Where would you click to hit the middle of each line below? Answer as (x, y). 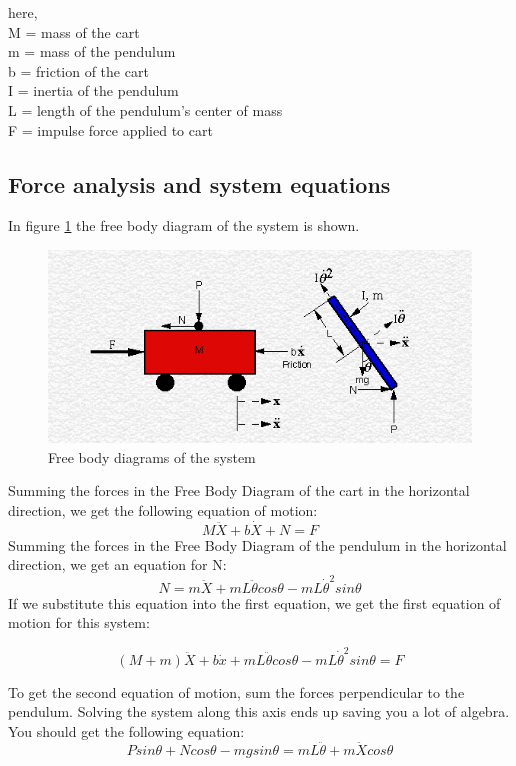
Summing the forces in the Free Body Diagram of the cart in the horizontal (239, 490)
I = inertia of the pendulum (93, 90)
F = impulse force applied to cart (110, 129)
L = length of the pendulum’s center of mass (145, 109)
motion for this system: (79, 622)
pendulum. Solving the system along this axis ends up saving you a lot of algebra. (259, 711)
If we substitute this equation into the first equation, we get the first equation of (254, 602)
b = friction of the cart (78, 70)
